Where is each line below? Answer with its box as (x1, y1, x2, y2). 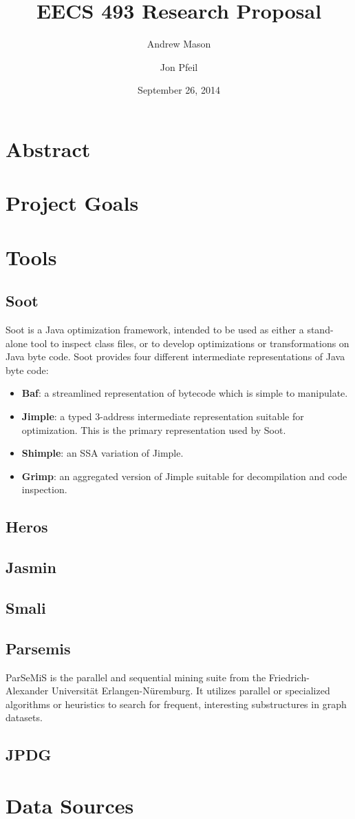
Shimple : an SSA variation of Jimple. (21, 446, 184, 460)
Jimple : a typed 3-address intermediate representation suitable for (21, 409, 304, 424)
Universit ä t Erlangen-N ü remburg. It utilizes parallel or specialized (51, 683, 330, 698)
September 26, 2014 (138, 83, 220, 97)
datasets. (6, 710, 43, 725)
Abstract (6, 134, 91, 163)
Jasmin (6, 557, 56, 578)
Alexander (6, 683, 49, 698)
